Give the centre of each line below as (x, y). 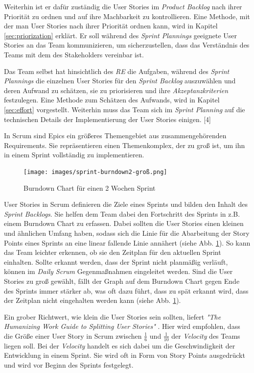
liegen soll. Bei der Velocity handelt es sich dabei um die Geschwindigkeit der (120, 345)
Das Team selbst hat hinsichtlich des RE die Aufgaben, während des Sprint (117, 71)
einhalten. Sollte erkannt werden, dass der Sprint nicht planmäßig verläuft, (116, 261)
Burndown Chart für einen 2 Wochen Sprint (90, 187)
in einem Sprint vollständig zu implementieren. (74, 155)
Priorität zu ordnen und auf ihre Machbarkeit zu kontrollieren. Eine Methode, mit (127, 16)
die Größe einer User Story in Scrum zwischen (73, 336)
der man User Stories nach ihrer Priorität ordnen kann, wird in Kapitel (111, 26)
